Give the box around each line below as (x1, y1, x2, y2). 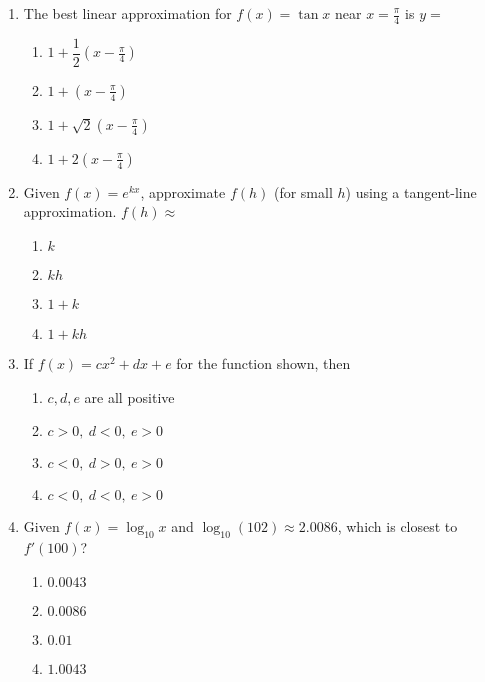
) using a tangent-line (345, 181, 477, 202)
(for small (273, 181, 333, 202)
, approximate (140, 181, 226, 202)
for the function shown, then (176, 353, 351, 374)
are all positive (84, 386, 175, 407)
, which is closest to (337, 516, 458, 537)
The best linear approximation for (23, 3, 232, 23)
